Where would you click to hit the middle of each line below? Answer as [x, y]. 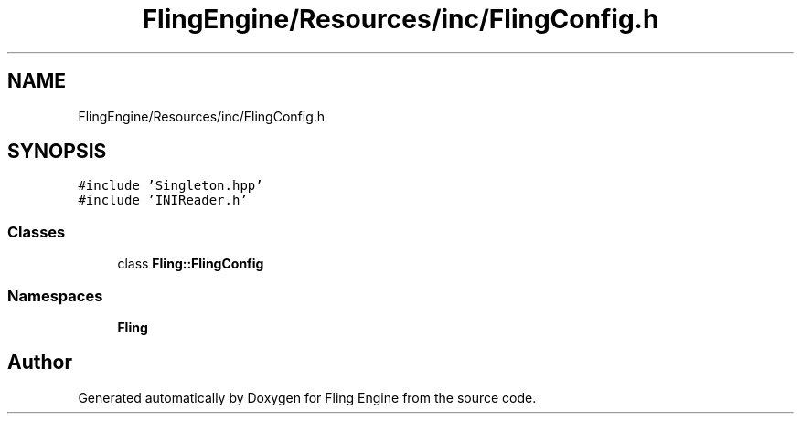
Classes [37, 232]
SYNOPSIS [57, 152]
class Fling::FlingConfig [191, 264]
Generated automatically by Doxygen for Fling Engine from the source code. [307, 397]
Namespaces [55, 295]
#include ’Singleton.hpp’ [171, 186]
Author [40, 363]
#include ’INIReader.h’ [163, 200]
